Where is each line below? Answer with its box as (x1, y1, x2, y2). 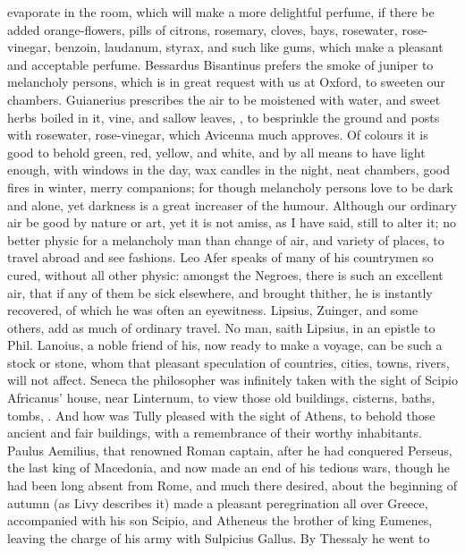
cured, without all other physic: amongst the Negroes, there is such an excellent (7, 265, 444, 284)
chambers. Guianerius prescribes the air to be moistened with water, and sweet (7, 89, 441, 108)
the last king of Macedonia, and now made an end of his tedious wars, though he (7, 458, 451, 477)
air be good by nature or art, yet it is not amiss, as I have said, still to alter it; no (7, 213, 456, 232)
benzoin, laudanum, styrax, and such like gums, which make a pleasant (55, 38, 444, 56)
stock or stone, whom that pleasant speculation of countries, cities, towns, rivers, (7, 353, 450, 371)
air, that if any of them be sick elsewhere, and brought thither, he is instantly (7, 283, 433, 302)
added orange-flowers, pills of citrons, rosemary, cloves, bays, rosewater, (7, 20, 398, 38)
